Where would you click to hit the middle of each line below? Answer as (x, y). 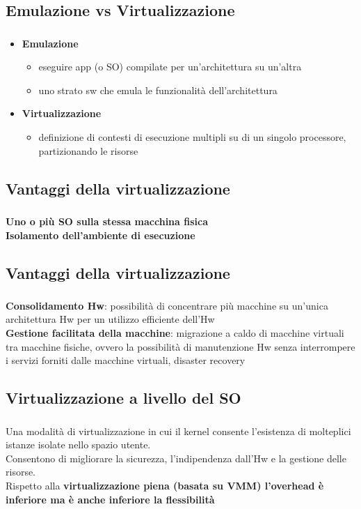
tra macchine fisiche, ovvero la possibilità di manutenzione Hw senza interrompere (180, 346)
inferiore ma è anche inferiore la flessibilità (110, 499)
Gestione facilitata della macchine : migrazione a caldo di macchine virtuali (175, 333)
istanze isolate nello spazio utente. (78, 445)
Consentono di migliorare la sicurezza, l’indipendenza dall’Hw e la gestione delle (176, 458)
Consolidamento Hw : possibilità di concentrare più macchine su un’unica (167, 305)
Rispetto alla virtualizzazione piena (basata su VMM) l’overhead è (165, 485)
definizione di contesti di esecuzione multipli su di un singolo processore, (192, 137)
